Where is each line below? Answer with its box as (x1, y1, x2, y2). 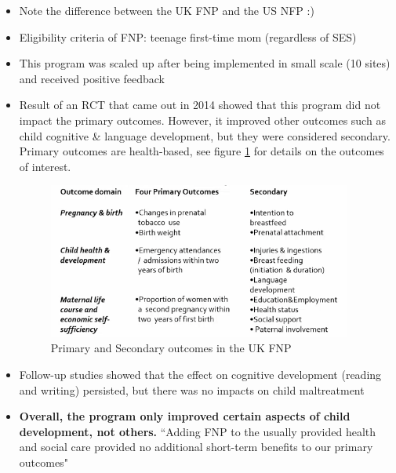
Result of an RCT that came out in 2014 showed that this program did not (19, 96, 381, 113)
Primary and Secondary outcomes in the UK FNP (50, 340, 292, 356)
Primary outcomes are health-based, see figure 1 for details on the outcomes (19, 143, 384, 159)
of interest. (19, 158, 71, 174)
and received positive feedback (19, 70, 165, 86)
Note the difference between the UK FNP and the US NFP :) (19, 2, 314, 18)
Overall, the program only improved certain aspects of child (19, 408, 351, 424)
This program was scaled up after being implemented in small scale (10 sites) (19, 55, 391, 71)
